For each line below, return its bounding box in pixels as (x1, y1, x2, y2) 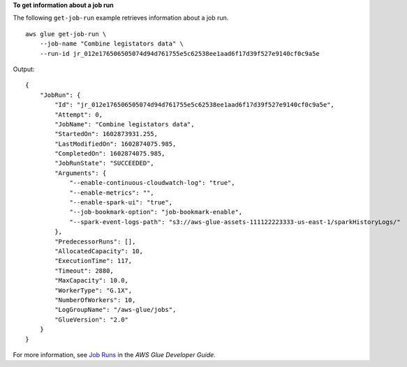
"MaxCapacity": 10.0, (54, 276, 129, 285)
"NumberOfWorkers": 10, (54, 296, 136, 304)
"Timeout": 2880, (54, 267, 114, 275)
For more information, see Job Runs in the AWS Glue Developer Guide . (13, 350, 216, 359)
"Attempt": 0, (54, 110, 103, 119)
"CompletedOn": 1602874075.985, (54, 150, 165, 158)
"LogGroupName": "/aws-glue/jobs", (54, 306, 177, 314)
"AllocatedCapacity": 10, (54, 247, 143, 255)
